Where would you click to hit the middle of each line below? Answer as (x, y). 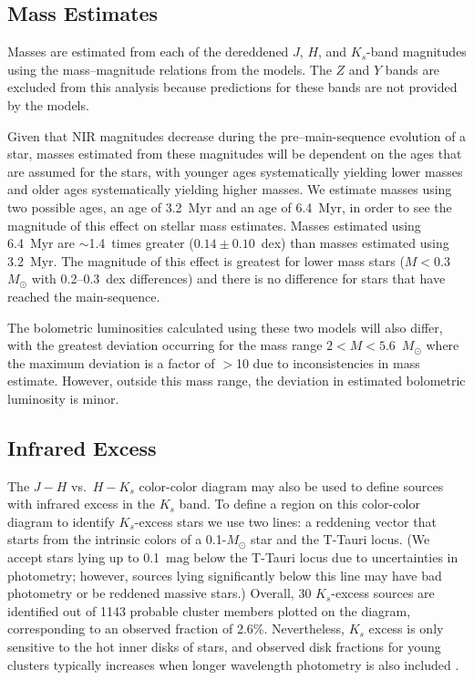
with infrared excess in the (82, 504)
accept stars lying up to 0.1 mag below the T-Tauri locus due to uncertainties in (233, 557)
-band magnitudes (417, 52)
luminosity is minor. (63, 398)
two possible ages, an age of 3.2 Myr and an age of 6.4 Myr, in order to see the (230, 206)
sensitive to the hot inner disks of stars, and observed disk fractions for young (224, 647)
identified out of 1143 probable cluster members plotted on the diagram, (209, 610)
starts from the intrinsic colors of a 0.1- (117, 539)
